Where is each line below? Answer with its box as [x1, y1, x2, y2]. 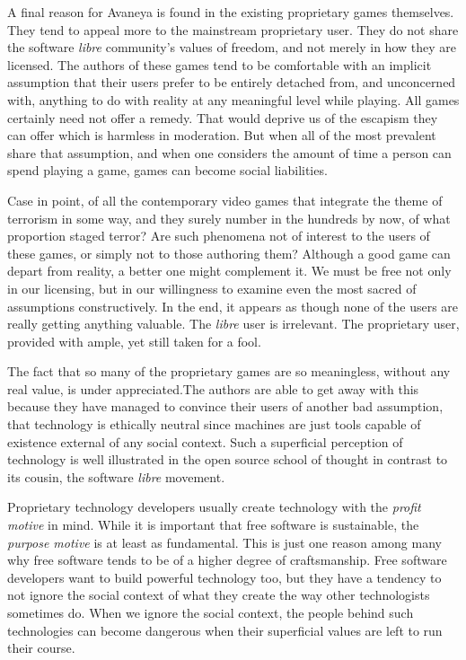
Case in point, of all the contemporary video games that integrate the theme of [7, 190, 443, 209]
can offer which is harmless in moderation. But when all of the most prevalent [7, 126, 436, 145]
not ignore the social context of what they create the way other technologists [7, 585, 430, 604]
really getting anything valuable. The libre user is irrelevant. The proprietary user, [7, 314, 460, 333]
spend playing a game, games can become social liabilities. [7, 161, 328, 180]
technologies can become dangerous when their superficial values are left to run [7, 620, 443, 639]
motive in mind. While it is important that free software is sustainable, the [7, 515, 419, 534]
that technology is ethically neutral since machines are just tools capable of [7, 415, 421, 434]
